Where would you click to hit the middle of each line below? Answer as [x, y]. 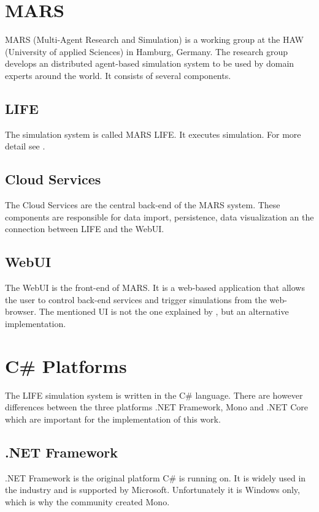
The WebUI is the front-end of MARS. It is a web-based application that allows [155, 288]
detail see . [25, 146]
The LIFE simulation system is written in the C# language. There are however [154, 395]
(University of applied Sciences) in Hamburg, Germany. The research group [147, 51]
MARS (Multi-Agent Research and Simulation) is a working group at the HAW [154, 40]
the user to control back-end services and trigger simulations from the [136, 299]
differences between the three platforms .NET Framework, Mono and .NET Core [157, 407]
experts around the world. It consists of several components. [118, 75]
